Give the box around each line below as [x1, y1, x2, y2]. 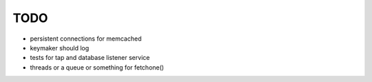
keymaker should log [30, 43, 90, 52]
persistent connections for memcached [30, 34, 142, 43]
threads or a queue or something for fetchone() [30, 63, 165, 72]
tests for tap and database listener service [30, 54, 150, 62]
